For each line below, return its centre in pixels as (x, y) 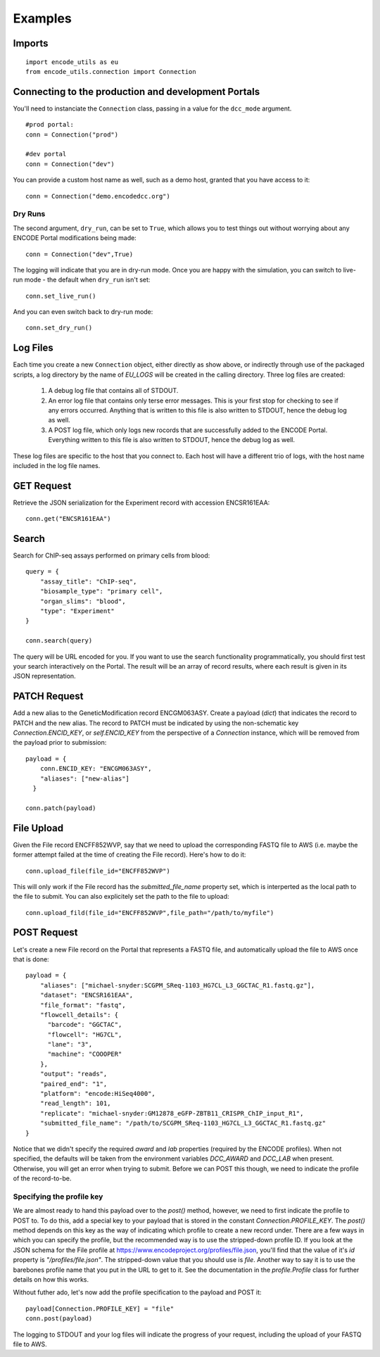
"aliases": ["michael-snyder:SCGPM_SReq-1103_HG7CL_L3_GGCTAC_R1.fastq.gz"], (177, 985)
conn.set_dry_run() (59, 328)
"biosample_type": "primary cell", (101, 592)
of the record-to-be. (42, 1178)
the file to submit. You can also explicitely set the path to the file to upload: (121, 897)
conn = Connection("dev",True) (80, 254)
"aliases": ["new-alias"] (85, 778)
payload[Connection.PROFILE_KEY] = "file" (100, 1308)
